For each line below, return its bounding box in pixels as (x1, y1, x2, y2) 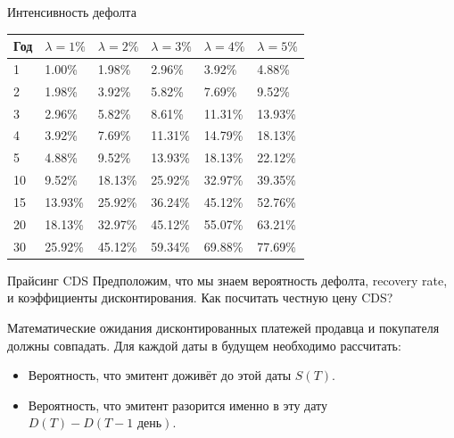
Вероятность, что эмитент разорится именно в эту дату (28, 395, 327, 414)
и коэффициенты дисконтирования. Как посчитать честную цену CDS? (7, 288, 393, 307)
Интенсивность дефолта (7, 3, 136, 21)
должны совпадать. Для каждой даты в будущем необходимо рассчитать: (7, 335, 401, 354)
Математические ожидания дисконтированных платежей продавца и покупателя (7, 318, 440, 336)
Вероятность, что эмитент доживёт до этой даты (28, 366, 292, 384)
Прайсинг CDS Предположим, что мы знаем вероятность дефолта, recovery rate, (7, 270, 448, 289)
